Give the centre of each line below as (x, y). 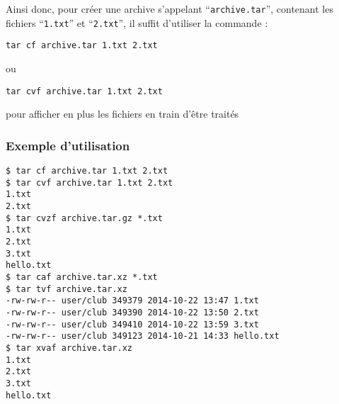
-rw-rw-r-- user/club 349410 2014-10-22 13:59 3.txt (132, 324)
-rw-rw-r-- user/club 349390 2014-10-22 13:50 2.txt (132, 312)
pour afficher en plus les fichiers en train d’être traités (122, 114)
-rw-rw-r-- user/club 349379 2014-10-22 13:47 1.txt (132, 301)
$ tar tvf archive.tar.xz (67, 289)
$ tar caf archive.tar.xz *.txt (82, 277)
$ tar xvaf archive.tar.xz (69, 348)
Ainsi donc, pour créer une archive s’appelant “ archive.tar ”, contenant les (169, 9)
